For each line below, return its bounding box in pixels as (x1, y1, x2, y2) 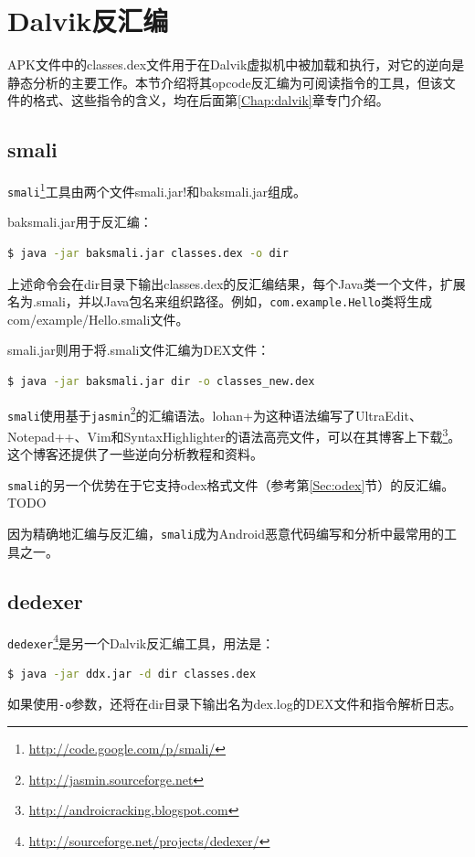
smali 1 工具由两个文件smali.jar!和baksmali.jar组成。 (7, 179, 306, 200)
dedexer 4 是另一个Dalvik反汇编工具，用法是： (7, 630, 275, 652)
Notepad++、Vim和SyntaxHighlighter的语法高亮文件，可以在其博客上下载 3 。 (7, 423, 461, 445)
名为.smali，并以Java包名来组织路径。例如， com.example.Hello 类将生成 (7, 292, 432, 311)
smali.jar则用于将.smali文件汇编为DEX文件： (7, 340, 270, 359)
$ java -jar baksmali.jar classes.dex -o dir (7, 247, 289, 261)
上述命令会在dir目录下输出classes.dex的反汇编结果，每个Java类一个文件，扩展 (7, 273, 466, 293)
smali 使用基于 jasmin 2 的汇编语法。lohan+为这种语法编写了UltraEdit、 (7, 402, 422, 424)
